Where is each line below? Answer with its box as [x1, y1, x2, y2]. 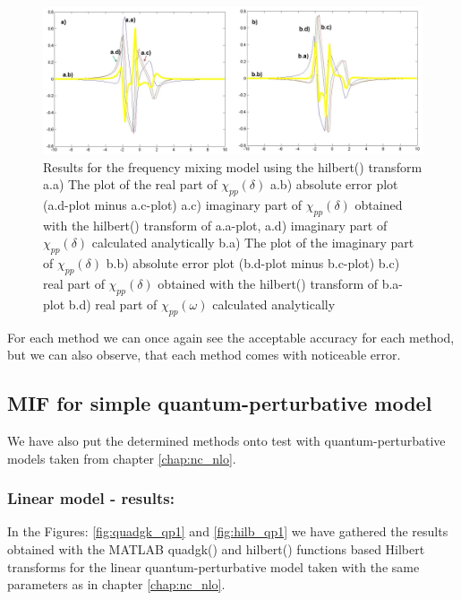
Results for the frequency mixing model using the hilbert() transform [43, 157, 423, 176]
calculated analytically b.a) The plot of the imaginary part [91, 233, 414, 252]
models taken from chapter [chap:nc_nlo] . [7, 448, 236, 467]
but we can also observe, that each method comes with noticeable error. [7, 345, 401, 364]
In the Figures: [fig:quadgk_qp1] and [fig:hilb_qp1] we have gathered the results [7, 522, 448, 541]
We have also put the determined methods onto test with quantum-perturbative [7, 430, 446, 449]
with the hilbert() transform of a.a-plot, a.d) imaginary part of [43, 215, 388, 234]
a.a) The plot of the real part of [43, 175, 218, 194]
